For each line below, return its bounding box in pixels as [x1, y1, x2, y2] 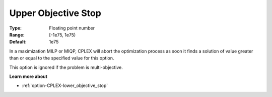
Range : [9, 31, 25, 37]
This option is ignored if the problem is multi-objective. [9, 64, 123, 70]
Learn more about [9, 73, 48, 79]
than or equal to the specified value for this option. [9, 55, 114, 61]
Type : [9, 25, 22, 31]
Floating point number [49, 25, 95, 31]
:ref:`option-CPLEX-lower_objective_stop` [22, 82, 108, 88]
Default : [9, 39, 27, 45]
